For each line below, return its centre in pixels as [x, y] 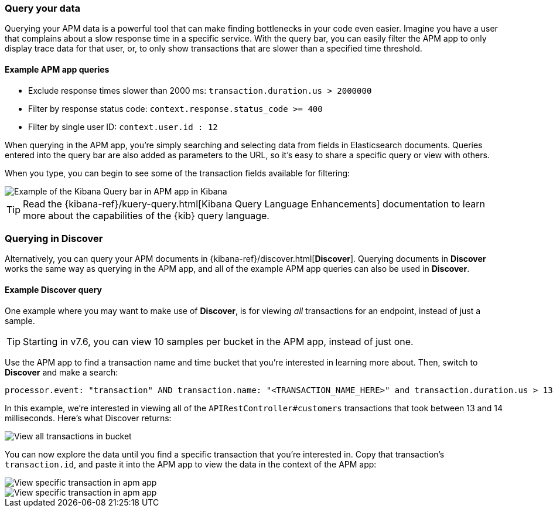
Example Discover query [53, 289]
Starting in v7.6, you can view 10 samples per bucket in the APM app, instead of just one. [218, 341]
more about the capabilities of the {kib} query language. [146, 215]
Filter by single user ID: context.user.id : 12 [123, 127]
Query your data [42, 8]
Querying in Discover [54, 238]
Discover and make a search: [62, 372]
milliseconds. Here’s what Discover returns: [88, 418]
